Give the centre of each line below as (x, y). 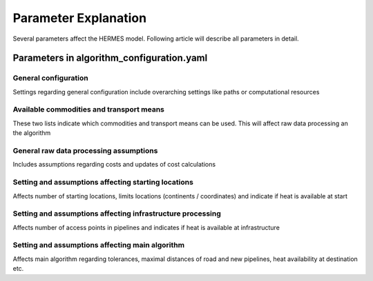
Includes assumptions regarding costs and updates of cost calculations (114, 165)
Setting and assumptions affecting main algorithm (99, 245)
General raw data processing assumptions (85, 150)
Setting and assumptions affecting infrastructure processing (117, 214)
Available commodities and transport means (89, 110)
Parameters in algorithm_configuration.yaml (110, 58)
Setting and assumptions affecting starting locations (103, 183)
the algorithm (32, 133)
